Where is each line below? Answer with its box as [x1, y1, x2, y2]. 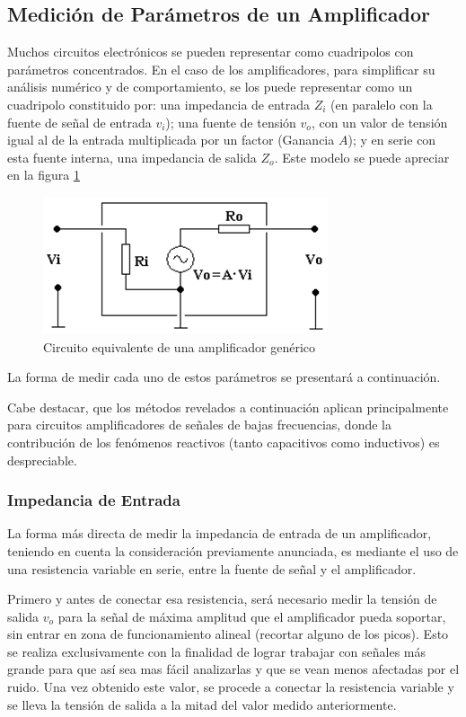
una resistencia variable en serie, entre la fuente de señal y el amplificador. [7, 559, 417, 578]
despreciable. [7, 450, 77, 469]
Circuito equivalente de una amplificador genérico [43, 337, 316, 356]
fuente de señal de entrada [7, 112, 152, 131]
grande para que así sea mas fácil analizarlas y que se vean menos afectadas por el [7, 659, 460, 678]
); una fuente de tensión [165, 112, 296, 131]
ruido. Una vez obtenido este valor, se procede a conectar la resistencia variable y [7, 677, 454, 696]
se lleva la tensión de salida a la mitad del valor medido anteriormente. [7, 695, 397, 713]
